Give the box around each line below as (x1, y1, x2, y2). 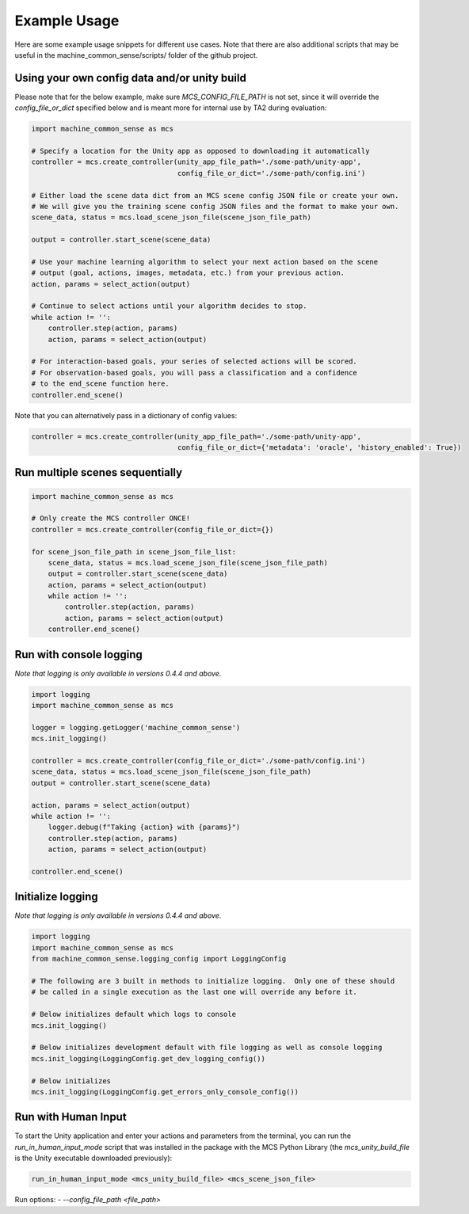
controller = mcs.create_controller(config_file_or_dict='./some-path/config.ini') (31, 756, 366, 766)
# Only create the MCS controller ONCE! (31, 514, 190, 523)
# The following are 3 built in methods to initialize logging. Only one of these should (31, 976, 395, 986)
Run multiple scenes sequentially (14, 466, 182, 479)
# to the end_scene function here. (31, 379, 170, 388)
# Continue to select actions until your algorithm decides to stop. (31, 302, 307, 310)
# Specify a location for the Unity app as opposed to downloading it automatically (31, 147, 370, 155)
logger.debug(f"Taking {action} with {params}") (48, 823, 241, 832)
